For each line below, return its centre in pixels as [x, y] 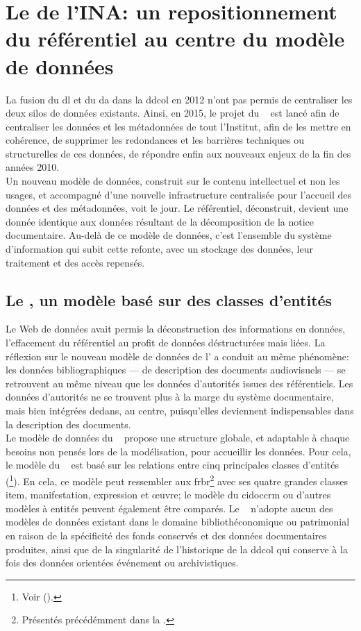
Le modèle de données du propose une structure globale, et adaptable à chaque [178, 438]
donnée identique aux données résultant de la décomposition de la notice [160, 221]
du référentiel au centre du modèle [175, 39]
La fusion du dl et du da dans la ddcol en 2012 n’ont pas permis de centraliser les [179, 99]
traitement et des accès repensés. [75, 262]
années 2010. [33, 167]
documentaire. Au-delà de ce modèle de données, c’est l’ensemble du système [169, 235]
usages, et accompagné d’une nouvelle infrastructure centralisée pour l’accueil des [178, 194]
